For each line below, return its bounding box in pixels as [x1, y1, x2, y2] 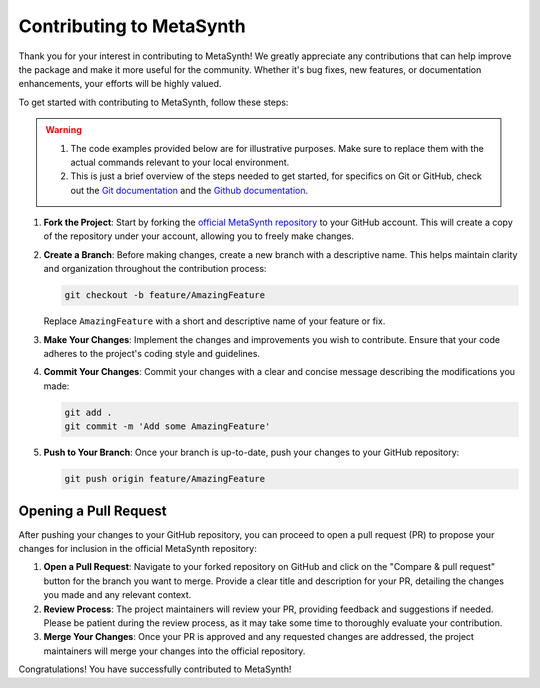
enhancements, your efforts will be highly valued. [18, 78, 222, 90]
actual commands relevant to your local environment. [70, 156, 290, 168]
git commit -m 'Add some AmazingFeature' [64, 421, 271, 432]
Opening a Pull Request [18, 502, 167, 519]
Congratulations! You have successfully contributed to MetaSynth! [18, 663, 292, 675]
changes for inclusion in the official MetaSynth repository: [18, 543, 257, 554]
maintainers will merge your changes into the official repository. [43, 645, 306, 657]
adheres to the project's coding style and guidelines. [43, 347, 260, 359]
